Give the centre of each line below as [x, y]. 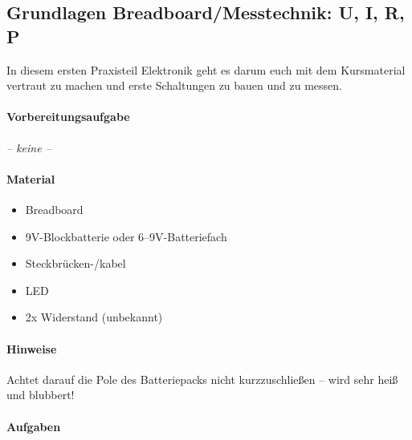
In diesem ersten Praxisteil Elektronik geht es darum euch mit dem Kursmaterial [206, 69]
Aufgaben [34, 426]
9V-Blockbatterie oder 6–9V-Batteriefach [126, 236]
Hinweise [32, 348]
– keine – [29, 147]
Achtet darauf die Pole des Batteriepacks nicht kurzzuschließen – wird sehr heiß [202, 379]
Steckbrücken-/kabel [75, 263]
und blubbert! [41, 395]
